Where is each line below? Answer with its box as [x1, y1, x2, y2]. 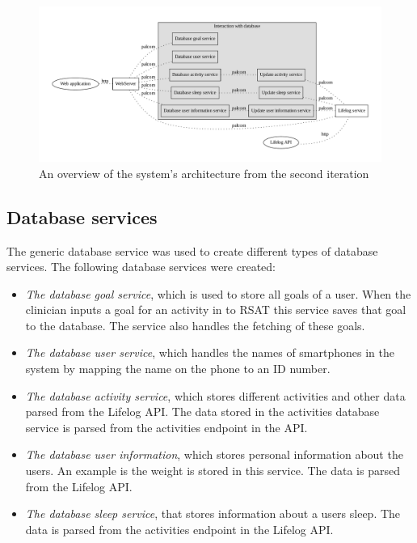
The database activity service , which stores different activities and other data [25, 387, 406, 404]
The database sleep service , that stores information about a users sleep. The [25, 505, 401, 522]
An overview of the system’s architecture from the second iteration [39, 164, 369, 181]
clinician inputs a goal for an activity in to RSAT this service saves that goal [25, 301, 406, 318]
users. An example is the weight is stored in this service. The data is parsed [25, 462, 400, 479]
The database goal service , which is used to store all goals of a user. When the [25, 285, 411, 302]
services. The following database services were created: [6, 258, 276, 275]
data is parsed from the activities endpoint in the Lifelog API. [25, 520, 334, 537]
